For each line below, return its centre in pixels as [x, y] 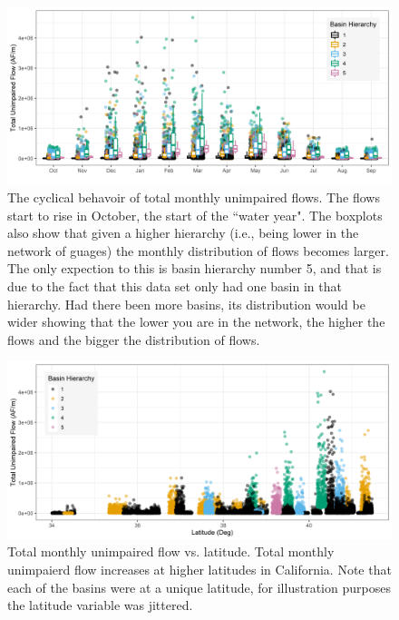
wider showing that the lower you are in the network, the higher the [196, 322]
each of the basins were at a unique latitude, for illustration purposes [199, 587]
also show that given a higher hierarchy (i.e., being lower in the [183, 233]
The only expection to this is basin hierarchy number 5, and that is [195, 268]
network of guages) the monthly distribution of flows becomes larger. [198, 250]
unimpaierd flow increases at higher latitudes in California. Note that [199, 569]
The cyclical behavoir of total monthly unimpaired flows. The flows [194, 197]
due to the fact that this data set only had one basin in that [175, 286]
